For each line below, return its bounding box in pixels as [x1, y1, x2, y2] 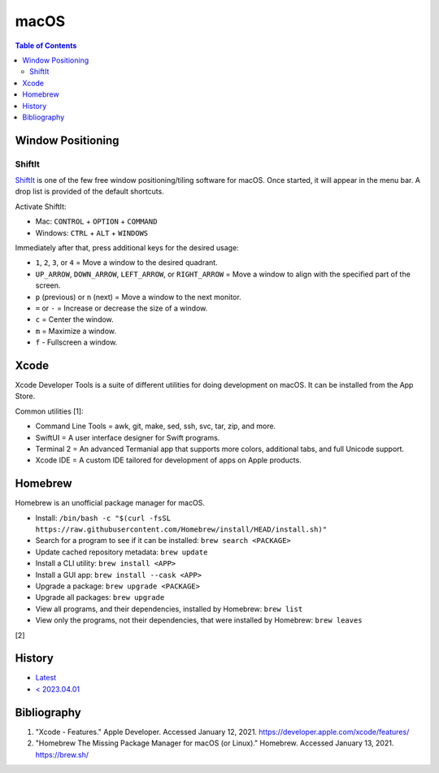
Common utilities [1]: [15, 406, 85, 416]
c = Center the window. [35, 315, 114, 324]
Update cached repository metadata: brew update [35, 547, 208, 557]
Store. [15, 391, 36, 402]
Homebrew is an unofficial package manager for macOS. [15, 498, 205, 508]
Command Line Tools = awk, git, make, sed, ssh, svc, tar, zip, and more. [35, 421, 276, 431]
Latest [35, 673, 57, 683]
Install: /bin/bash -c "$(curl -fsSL [35, 513, 171, 523]
